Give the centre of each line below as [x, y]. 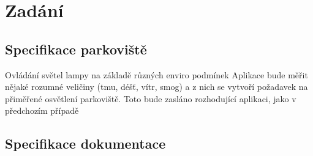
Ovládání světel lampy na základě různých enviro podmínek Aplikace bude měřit [156, 74]
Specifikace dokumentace [85, 143]
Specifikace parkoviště [76, 49]
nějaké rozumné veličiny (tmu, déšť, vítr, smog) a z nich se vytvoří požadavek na [156, 87]
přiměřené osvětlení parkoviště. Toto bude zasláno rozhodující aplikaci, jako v [151, 98]
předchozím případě [42, 110]
